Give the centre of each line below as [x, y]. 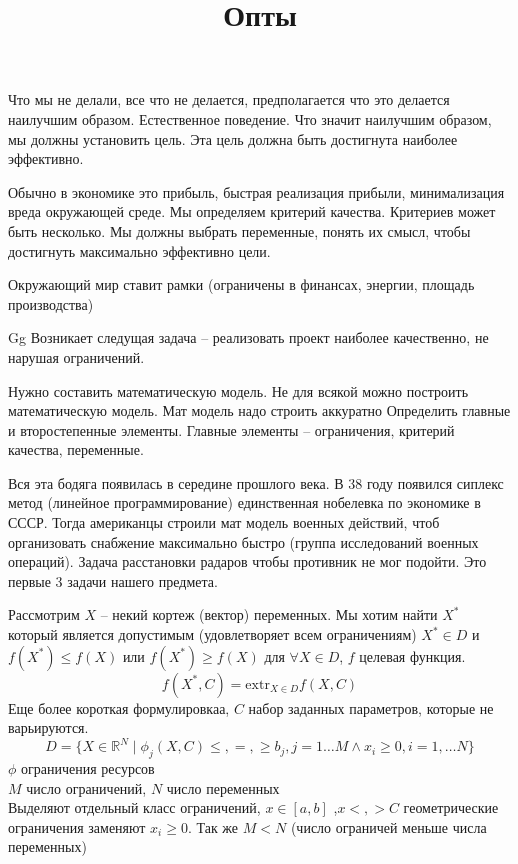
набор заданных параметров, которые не [371, 707]
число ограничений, [86, 787]
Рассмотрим [44, 614]
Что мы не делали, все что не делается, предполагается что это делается [229, 99]
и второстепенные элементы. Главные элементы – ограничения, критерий [231, 429]
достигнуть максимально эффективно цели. [139, 250]
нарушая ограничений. [76, 356]
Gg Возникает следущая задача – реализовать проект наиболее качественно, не [248, 337]
